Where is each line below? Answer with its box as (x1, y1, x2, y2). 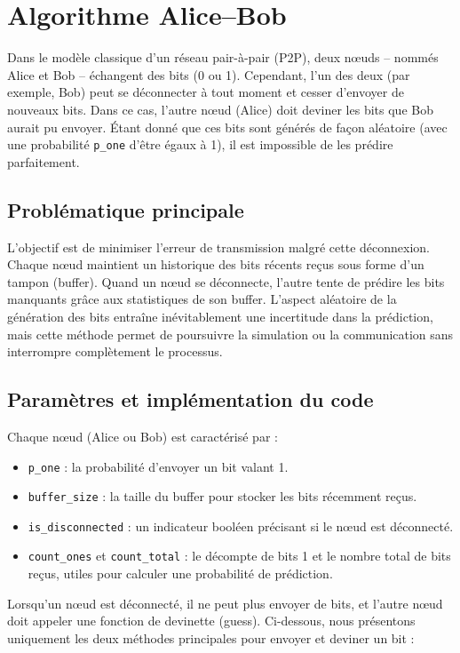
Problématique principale (7, 195, 244, 223)
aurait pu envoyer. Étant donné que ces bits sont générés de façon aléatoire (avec (7, 117, 448, 136)
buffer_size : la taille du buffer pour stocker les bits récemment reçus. (28, 487, 417, 506)
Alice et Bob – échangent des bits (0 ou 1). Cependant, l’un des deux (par (7, 65, 410, 84)
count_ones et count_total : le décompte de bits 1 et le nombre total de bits (28, 546, 451, 565)
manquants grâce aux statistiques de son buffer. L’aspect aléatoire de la (7, 290, 397, 308)
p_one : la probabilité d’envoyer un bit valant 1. (28, 457, 289, 475)
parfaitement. (7, 152, 80, 171)
